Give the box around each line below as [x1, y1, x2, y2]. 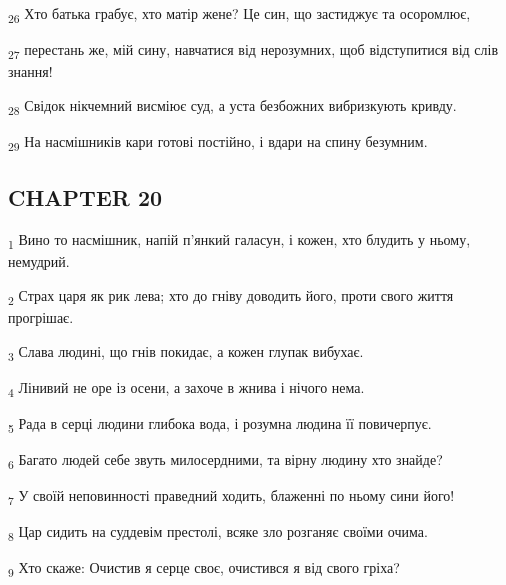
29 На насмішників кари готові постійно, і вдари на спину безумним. [8, 130, 428, 154]
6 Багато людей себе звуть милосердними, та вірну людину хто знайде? [8, 449, 443, 472]
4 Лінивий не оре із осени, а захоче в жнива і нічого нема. [8, 376, 365, 400]
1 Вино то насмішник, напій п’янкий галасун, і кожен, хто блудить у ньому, [8, 229, 471, 253]
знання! [8, 61, 53, 82]
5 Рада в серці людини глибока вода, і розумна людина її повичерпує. [8, 412, 432, 436]
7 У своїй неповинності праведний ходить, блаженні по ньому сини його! [8, 485, 455, 509]
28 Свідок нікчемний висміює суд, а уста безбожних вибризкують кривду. [8, 94, 457, 118]
